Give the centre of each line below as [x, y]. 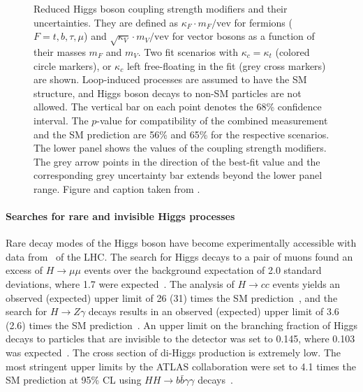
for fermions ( [263, 22]
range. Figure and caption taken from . [117, 188]
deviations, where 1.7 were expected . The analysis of [120, 284]
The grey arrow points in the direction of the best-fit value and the [177, 161]
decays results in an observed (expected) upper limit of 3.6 [214, 311]
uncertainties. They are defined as [106, 22]
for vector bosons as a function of [243, 36]
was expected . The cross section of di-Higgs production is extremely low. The [173, 353]
